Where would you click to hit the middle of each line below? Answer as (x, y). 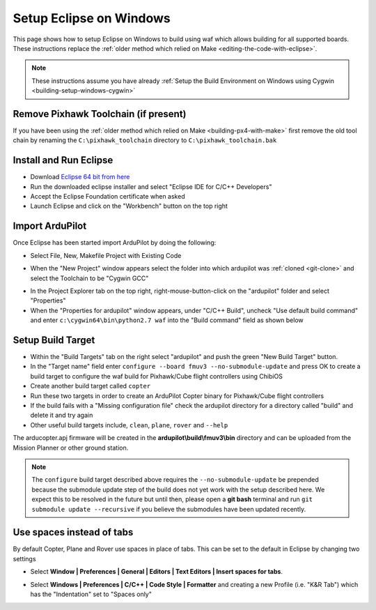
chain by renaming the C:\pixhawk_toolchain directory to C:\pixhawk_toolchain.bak (145, 140)
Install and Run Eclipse (63, 160)
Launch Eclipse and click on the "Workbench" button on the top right (129, 206)
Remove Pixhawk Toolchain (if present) (100, 114)
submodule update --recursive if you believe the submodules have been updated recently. (169, 509)
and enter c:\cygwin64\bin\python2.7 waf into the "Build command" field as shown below (167, 320)
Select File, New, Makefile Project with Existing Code (106, 255)
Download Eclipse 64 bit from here (80, 177)
